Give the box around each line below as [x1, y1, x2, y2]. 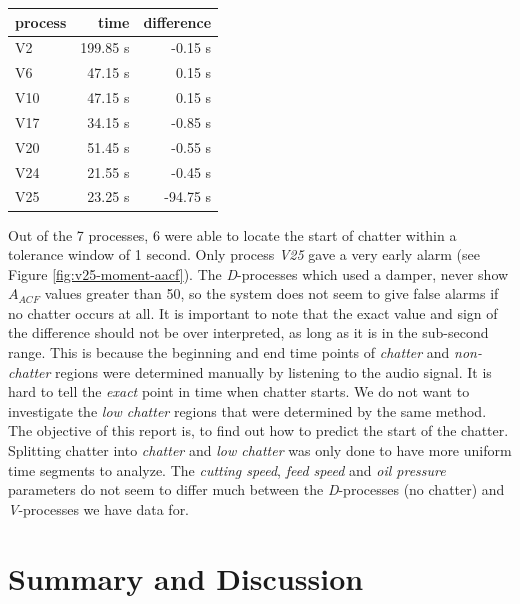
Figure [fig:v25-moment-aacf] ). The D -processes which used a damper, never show [8, 263, 509, 284]
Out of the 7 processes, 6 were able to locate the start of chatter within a [8, 224, 457, 245]
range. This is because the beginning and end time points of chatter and [8, 342, 450, 363]
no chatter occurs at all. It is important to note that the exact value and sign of [8, 302, 498, 323]
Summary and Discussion [8, 557, 364, 598]
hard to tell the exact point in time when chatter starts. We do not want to [8, 381, 470, 402]
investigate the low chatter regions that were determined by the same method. [8, 400, 487, 421]
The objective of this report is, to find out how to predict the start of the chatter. [8, 420, 509, 441]
